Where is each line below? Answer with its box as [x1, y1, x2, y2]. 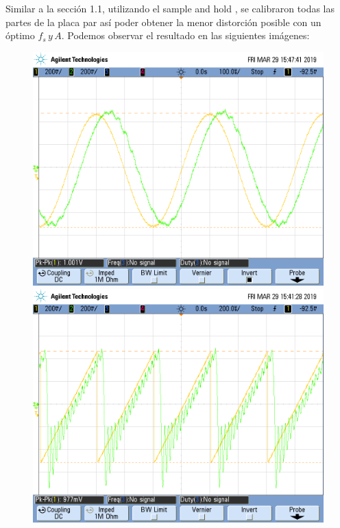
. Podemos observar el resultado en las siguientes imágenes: [61, 28, 310, 43]
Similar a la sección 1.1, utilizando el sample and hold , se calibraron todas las [5, 1, 335, 15]
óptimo [5, 28, 35, 43]
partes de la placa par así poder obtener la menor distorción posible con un [5, 14, 321, 29]
